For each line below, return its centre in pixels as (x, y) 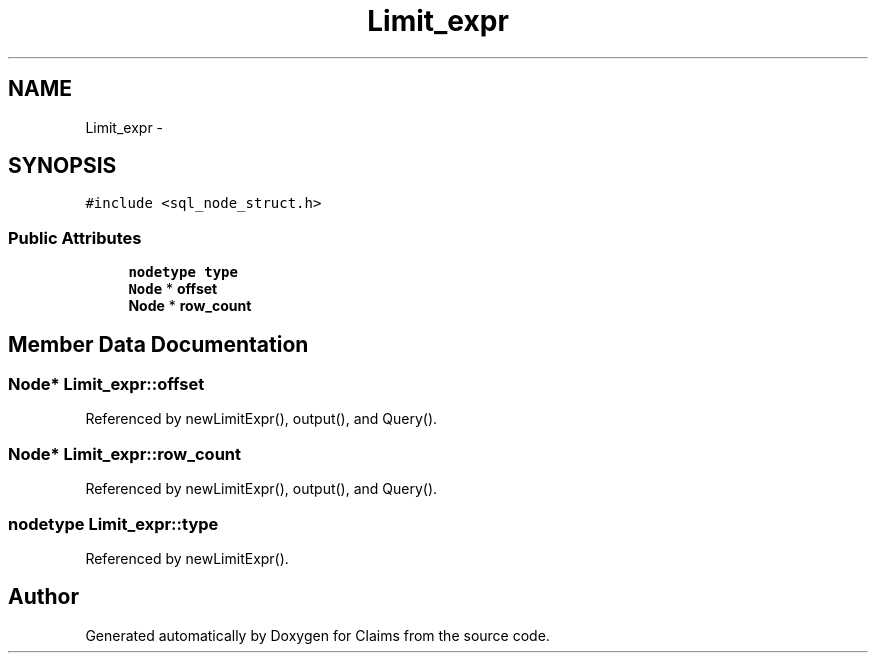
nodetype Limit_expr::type (113, 523)
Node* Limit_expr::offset (106, 384)
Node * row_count (190, 306)
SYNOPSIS (62, 166)
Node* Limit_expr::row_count (125, 453)
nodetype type (183, 272)
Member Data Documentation (158, 344)
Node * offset (173, 289)
